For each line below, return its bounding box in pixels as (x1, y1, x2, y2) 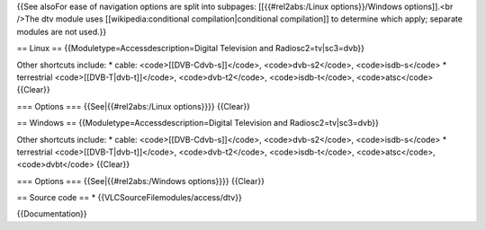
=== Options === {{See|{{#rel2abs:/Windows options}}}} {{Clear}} (16, 175, 265, 186)
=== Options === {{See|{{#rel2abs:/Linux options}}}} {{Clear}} (16, 101, 251, 111)
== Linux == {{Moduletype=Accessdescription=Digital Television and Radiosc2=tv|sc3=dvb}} (16, 43, 364, 54)
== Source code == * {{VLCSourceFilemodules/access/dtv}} (16, 192, 242, 203)
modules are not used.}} (16, 26, 107, 37)
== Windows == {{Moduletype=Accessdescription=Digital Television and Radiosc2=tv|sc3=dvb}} (16, 118, 380, 128)
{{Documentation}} (16, 208, 87, 219)
